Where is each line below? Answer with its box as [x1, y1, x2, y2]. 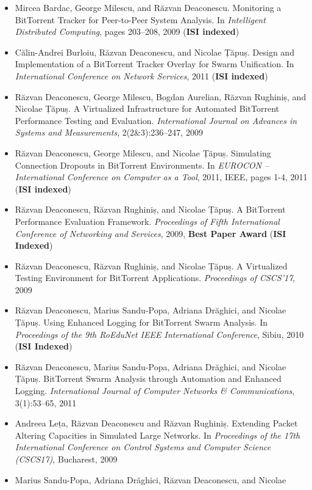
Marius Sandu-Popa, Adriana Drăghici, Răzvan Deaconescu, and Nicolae [15, 473, 286, 486]
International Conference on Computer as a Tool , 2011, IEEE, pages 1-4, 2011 [15, 170, 308, 183]
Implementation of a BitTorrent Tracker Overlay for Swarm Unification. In [15, 57, 294, 70]
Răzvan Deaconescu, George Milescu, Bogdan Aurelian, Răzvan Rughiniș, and [15, 90, 307, 103]
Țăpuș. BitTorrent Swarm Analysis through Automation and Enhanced [15, 372, 282, 385]
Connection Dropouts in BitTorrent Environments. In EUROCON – [15, 158, 269, 171]
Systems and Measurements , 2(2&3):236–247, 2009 [15, 126, 203, 139]
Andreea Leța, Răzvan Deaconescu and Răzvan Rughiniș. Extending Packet [15, 417, 298, 430]
